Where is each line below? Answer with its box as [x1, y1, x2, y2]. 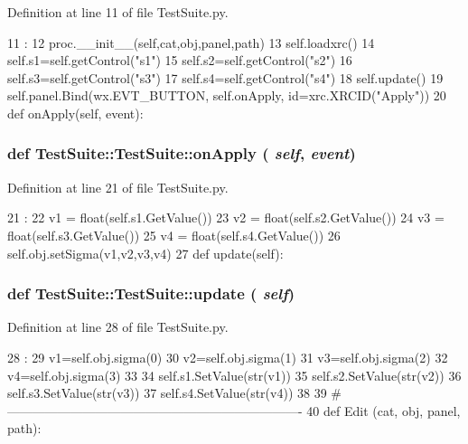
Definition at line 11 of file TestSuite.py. [7, 3, 229, 21]
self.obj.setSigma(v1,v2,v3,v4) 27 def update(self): [7, 243, 284, 262]
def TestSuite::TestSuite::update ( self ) [7, 282, 295, 305]
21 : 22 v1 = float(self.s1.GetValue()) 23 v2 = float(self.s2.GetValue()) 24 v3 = [7, 208, 445, 227]
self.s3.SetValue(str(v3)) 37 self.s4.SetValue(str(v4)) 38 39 [7, 383, 327, 402]
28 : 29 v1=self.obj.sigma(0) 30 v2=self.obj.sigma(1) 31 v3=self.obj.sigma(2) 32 [7, 347, 448, 366]
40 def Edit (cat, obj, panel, [306, 401, 461, 420]
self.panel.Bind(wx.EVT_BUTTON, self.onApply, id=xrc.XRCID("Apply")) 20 [7, 86, 446, 105]
